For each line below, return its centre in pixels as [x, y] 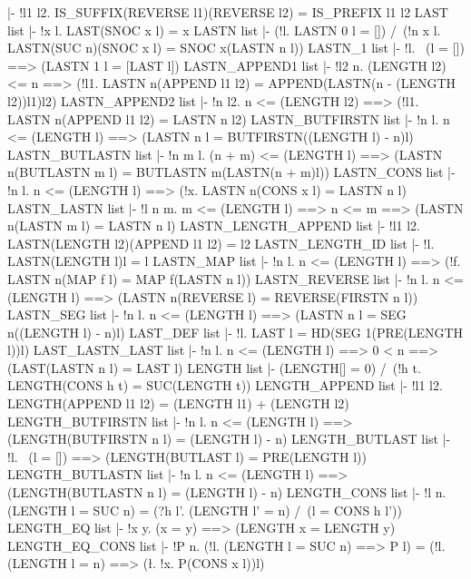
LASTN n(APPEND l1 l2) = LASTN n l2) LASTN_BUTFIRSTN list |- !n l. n [229, 118]
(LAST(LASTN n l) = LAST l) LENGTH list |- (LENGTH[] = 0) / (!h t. [214, 367]
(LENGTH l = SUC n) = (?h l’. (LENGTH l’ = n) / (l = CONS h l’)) [205, 510]
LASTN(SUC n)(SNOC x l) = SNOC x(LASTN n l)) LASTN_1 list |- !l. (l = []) [236, 48]
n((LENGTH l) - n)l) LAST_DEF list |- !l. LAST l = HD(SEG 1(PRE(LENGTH [235, 332]
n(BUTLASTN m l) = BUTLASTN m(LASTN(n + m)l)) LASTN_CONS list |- [231, 172]
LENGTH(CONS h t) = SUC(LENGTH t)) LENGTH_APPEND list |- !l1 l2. [225, 385]
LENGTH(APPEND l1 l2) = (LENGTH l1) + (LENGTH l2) [178, 403]
